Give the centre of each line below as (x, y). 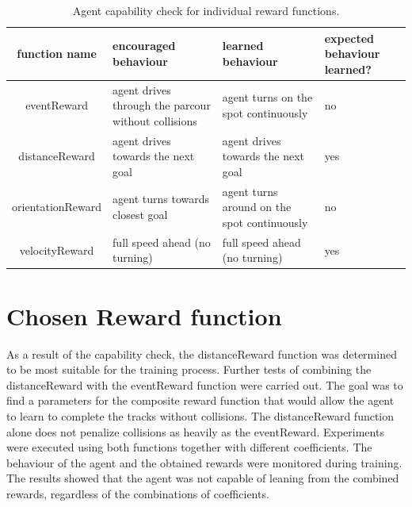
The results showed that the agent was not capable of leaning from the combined (203, 478)
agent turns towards (161, 199)
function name (57, 54)
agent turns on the (267, 97)
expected (349, 38)
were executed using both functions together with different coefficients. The (189, 447)
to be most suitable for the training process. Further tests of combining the (189, 369)
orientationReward (57, 207)
